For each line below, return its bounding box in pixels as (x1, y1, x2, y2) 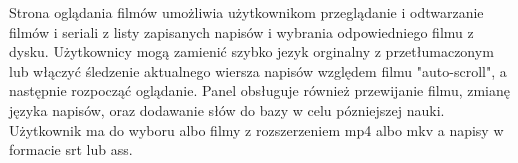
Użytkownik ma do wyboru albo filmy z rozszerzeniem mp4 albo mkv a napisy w (9, 119, 504, 140)
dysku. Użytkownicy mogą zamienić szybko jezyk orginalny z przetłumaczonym (9, 41, 494, 62)
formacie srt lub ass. (9, 139, 133, 160)
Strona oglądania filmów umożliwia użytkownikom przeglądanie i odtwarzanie (9, 2, 484, 22)
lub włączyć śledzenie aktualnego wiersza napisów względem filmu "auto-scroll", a (9, 60, 507, 81)
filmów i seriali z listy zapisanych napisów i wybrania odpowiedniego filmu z (9, 21, 474, 42)
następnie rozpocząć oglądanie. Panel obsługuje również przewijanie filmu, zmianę (9, 80, 511, 101)
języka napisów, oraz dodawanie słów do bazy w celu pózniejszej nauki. (9, 99, 445, 120)
